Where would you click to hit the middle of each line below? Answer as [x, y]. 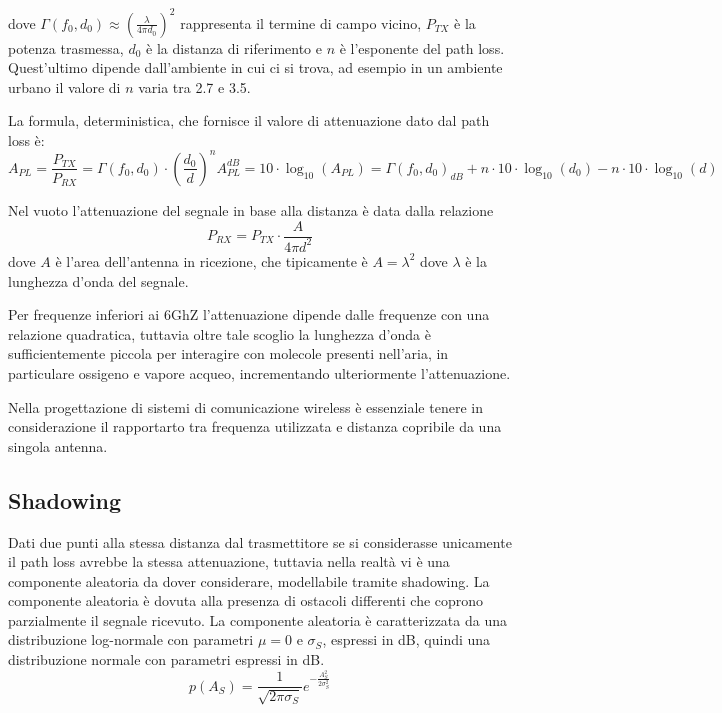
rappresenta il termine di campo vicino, [301, 22]
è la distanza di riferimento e [234, 47]
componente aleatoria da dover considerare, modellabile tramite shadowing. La [249, 580]
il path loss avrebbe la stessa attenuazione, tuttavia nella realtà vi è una [229, 561]
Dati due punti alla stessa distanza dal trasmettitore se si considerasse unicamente [260, 541]
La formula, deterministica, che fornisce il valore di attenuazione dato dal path [249, 120]
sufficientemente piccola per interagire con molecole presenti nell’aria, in [228, 353]
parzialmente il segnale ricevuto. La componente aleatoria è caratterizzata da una [257, 619]
